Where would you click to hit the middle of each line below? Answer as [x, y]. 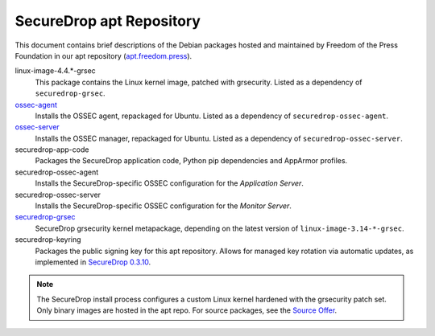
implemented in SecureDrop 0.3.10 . [93, 262]
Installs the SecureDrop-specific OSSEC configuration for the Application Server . [169, 183]
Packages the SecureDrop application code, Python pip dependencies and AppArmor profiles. [191, 161]
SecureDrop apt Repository [108, 21]
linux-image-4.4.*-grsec [55, 71]
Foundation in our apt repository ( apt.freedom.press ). [104, 55]
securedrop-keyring [48, 240]
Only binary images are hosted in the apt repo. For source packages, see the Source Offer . [187, 310]
